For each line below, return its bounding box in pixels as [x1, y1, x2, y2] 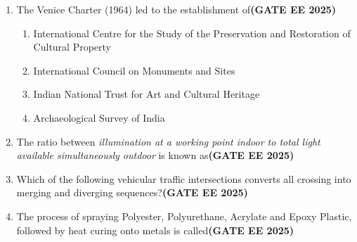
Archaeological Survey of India [33, 110, 165, 125]
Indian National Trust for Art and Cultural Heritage [33, 87, 260, 101]
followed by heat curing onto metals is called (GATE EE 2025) [16, 222, 294, 237]
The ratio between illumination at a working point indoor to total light [16, 134, 320, 148]
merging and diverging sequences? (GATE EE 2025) [16, 185, 248, 200]
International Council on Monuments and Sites [33, 63, 235, 77]
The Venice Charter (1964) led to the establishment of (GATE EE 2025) [16, 2, 336, 16]
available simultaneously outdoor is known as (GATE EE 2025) [16, 148, 294, 163]
